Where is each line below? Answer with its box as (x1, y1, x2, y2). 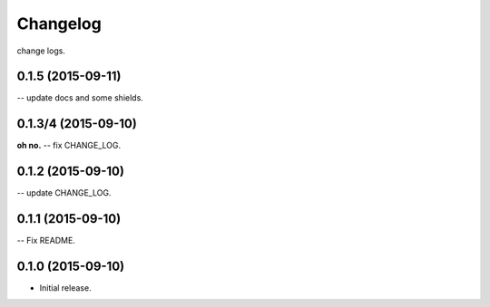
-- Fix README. (16, 235, 76, 246)
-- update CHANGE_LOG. (16, 187, 112, 198)
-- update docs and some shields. (16, 92, 144, 103)
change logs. (16, 45, 65, 56)
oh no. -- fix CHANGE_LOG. (16, 140, 122, 151)
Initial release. (39, 283, 92, 293)
